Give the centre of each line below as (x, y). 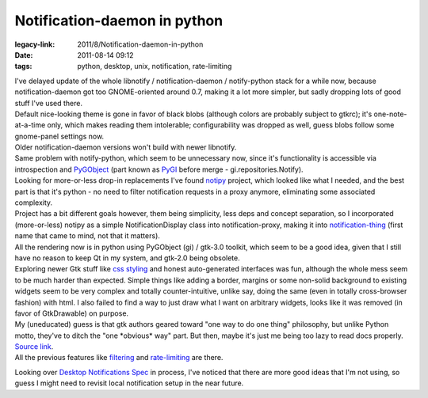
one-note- (390, 114)
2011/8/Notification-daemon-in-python (140, 44)
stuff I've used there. (49, 103)
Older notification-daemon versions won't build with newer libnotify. (126, 147)
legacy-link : (35, 44)
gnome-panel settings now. (59, 136)
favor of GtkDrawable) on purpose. (72, 313)
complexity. (34, 203)
